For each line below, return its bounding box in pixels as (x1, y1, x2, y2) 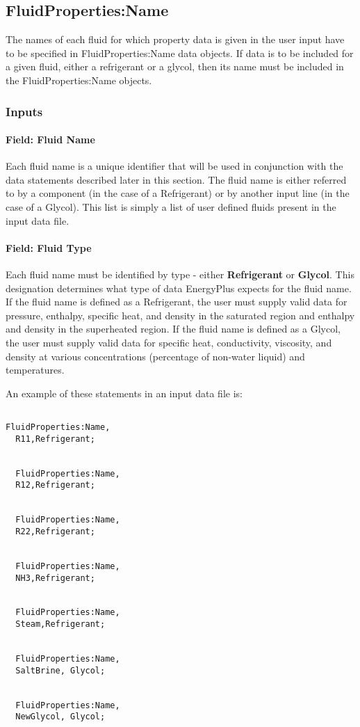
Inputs (6, 102, 43, 120)
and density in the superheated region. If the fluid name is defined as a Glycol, (6, 321, 341, 336)
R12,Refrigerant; (15, 480, 95, 490)
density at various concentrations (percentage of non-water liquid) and (6, 349, 305, 363)
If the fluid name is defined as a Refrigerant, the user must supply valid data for (6, 294, 347, 309)
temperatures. (6, 362, 65, 377)
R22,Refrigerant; (15, 526, 95, 536)
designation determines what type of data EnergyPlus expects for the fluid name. (6, 280, 352, 295)
